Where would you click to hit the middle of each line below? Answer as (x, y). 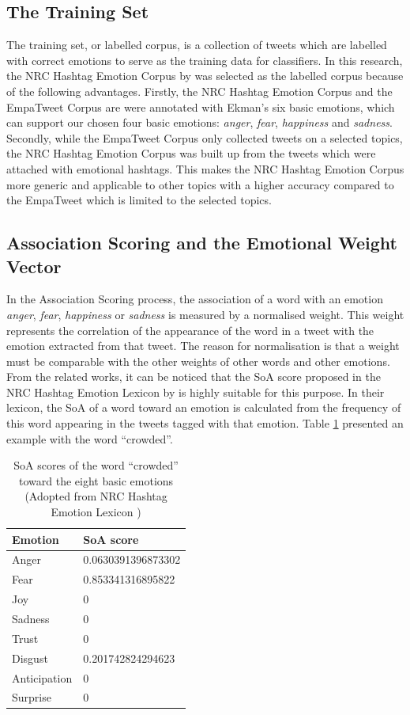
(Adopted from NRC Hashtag (96, 496)
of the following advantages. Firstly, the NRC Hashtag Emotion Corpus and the (199, 91)
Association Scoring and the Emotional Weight (202, 243)
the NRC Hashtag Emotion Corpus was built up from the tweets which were (191, 153)
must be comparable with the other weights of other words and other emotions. (198, 361)
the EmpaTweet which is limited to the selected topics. (139, 200)
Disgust (30, 658)
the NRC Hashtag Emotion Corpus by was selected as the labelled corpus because (205, 76)
